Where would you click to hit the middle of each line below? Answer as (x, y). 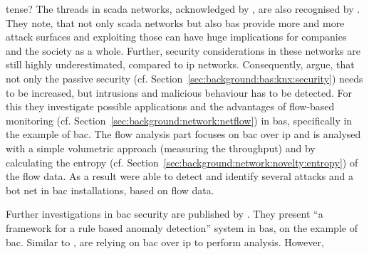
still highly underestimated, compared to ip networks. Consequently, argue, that (180, 64)
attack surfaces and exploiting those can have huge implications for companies (176, 37)
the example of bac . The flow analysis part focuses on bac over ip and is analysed (183, 134)
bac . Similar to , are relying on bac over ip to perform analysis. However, (165, 242)
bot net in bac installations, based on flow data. (110, 190)
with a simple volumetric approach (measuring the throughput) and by (161, 148)
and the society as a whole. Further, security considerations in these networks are (183, 50)
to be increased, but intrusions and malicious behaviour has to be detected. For (179, 92)
